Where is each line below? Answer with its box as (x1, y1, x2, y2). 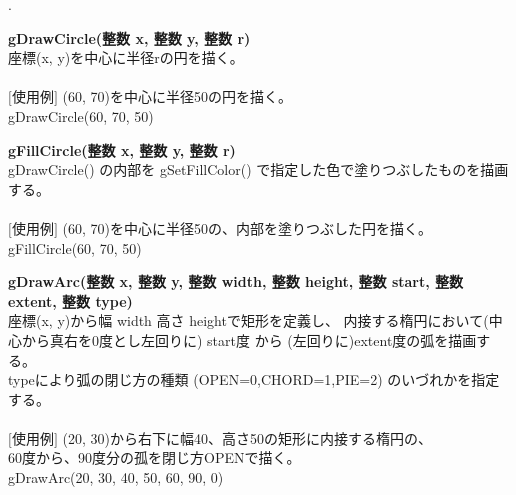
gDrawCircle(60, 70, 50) (8, 105, 154, 126)
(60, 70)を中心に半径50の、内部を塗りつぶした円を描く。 (62, 217, 433, 238)
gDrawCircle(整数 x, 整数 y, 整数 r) (8, 27, 251, 48)
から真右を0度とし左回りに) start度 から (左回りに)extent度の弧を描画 (21, 329, 477, 350)
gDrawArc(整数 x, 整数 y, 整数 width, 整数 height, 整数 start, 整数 (8, 271, 464, 292)
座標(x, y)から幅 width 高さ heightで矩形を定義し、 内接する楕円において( (8, 310, 489, 331)
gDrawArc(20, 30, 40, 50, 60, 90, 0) (8, 467, 224, 488)
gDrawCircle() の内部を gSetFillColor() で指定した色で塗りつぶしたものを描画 (8, 159, 509, 180)
